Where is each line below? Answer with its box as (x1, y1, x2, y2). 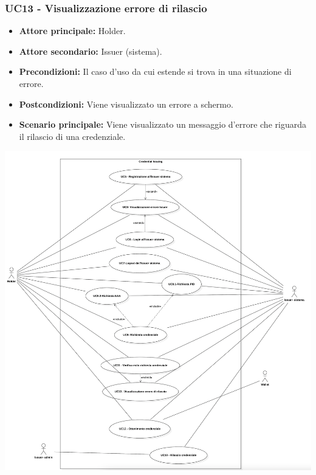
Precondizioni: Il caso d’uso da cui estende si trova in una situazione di (19, 65, 292, 78)
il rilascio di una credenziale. (19, 130, 126, 142)
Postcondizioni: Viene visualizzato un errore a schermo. (19, 97, 233, 110)
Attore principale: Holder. (19, 24, 126, 37)
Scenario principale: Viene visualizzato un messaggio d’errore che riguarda (19, 118, 306, 131)
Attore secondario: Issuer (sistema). (19, 44, 162, 57)
